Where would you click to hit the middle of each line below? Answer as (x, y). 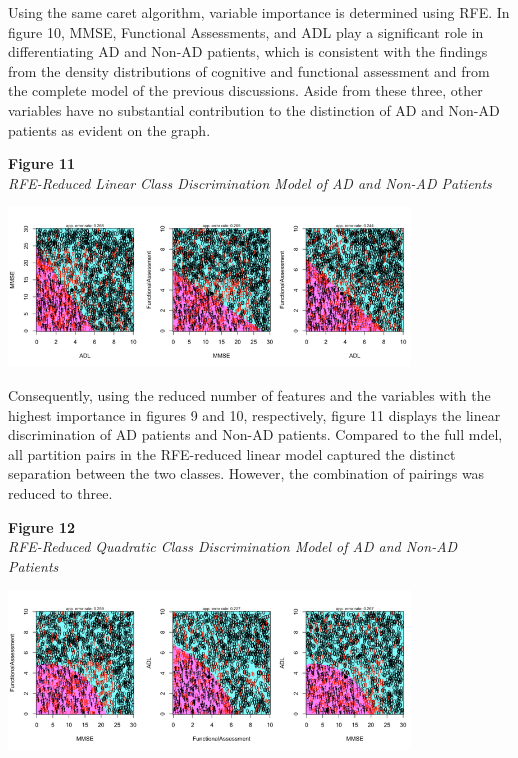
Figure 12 (42, 526)
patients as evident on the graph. (109, 129)
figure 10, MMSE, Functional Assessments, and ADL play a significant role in (246, 31)
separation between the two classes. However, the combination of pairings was (246, 473)
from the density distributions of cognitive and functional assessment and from (249, 70)
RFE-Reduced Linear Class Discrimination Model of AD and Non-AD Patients (250, 182)
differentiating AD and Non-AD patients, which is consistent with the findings (248, 51)
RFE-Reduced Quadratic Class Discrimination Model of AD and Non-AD (233, 546)
